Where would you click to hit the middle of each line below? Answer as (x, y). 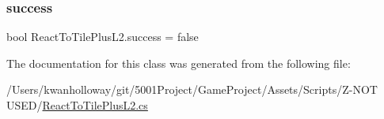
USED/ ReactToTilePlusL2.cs (77, 105)
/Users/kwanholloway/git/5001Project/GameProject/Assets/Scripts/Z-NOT (192, 89)
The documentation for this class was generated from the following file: (179, 63)
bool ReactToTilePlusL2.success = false (103, 37)
